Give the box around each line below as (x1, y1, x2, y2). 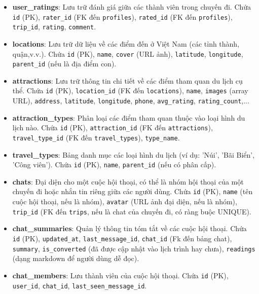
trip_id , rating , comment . (12, 21, 96, 32)
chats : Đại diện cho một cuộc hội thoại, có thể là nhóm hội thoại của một (12, 176, 244, 187)
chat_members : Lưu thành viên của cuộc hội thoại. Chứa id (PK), (12, 270, 229, 280)
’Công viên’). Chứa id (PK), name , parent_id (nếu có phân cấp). (12, 159, 216, 170)
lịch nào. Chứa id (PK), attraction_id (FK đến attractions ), (12, 122, 213, 133)
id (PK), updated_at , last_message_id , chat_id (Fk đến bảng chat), (12, 233, 232, 244)
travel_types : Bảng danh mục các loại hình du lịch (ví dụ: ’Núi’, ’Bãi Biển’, (12, 149, 255, 160)
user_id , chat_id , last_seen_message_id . (12, 280, 147, 290)
